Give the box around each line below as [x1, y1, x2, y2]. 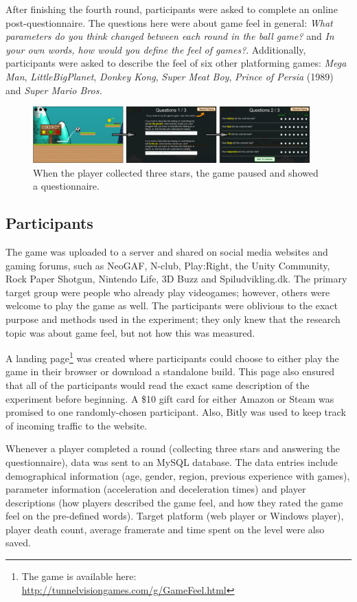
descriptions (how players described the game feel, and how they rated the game [5, 495, 343, 509]
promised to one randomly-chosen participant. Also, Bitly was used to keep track [5, 405, 346, 419]
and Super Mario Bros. [5, 82, 102, 97]
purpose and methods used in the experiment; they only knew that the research [5, 311, 341, 326]
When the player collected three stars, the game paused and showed [33, 165, 319, 179]
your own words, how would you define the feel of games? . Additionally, [5, 42, 306, 56]
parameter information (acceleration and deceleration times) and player [5, 482, 306, 496]
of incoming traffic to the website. [5, 418, 148, 432]
